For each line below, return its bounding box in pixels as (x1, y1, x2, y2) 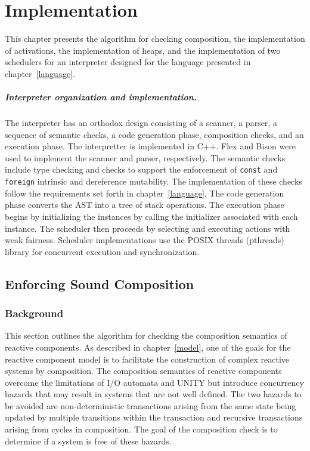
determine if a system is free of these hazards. (5, 434, 172, 447)
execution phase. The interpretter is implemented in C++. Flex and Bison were (5, 140, 296, 152)
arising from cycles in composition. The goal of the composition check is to (5, 423, 278, 435)
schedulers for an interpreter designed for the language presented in (5, 56, 251, 68)
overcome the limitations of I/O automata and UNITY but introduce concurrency (5, 376, 304, 388)
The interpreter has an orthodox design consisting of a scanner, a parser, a (5, 116, 277, 129)
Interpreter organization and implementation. (5, 91, 197, 103)
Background (5, 306, 64, 321)
